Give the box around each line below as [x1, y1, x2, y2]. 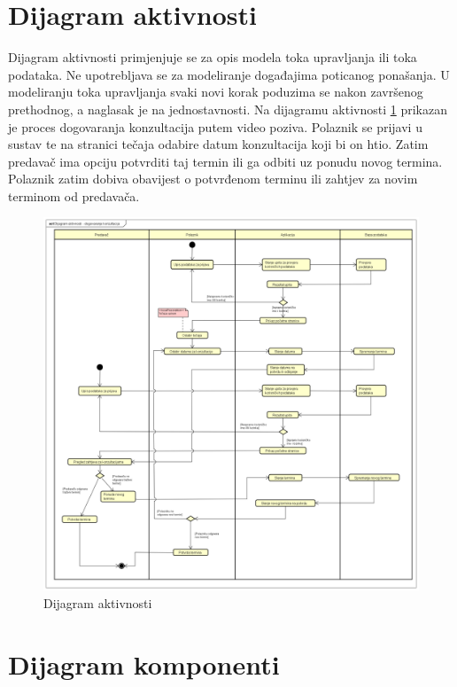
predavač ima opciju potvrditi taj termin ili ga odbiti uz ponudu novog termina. [8, 152, 443, 170]
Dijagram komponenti [8, 645, 280, 682]
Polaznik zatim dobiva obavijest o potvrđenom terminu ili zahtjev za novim [8, 169, 418, 188]
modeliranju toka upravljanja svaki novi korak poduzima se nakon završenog [8, 82, 423, 101]
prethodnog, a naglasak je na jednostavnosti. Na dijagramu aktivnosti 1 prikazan [8, 99, 447, 118]
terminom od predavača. [8, 186, 140, 205]
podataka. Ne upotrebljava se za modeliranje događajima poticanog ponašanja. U [8, 65, 450, 83]
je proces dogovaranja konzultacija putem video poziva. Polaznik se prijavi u [8, 117, 422, 136]
